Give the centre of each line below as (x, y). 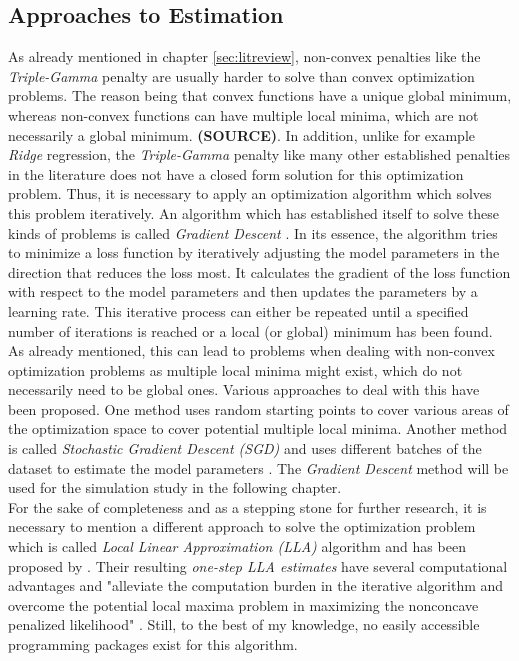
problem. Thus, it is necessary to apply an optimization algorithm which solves (250, 193)
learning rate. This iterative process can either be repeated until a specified (238, 310)
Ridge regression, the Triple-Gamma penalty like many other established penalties (259, 154)
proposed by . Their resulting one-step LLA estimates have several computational (258, 565)
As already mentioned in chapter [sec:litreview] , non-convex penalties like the (244, 56)
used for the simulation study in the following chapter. (175, 487)
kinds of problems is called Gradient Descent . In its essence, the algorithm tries (253, 232)
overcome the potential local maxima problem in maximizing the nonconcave (243, 604)
